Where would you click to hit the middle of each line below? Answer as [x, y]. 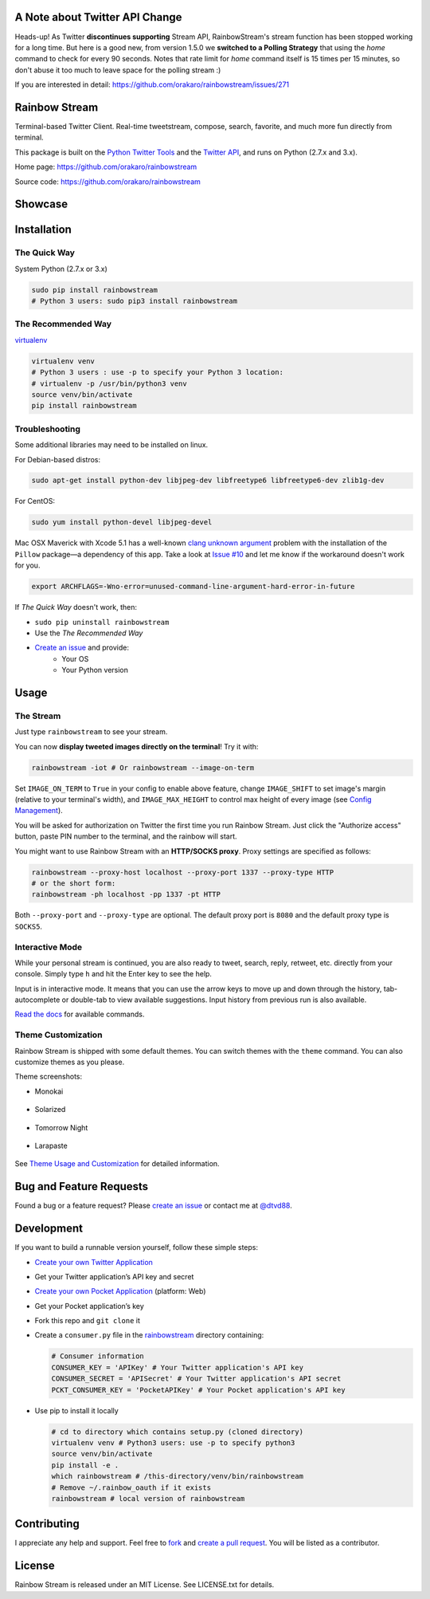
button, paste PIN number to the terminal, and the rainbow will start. [126, 836]
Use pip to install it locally [76, 1410]
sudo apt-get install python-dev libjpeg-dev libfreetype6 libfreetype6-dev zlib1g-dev [208, 481]
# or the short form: [74, 883]
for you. [27, 565]
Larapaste [51, 1145]
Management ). [39, 811]
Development [49, 1229]
